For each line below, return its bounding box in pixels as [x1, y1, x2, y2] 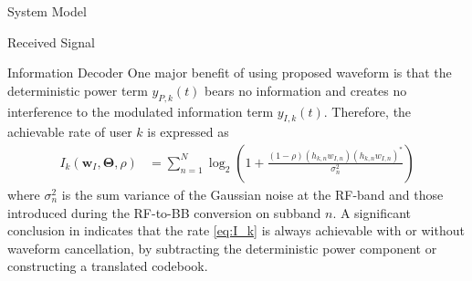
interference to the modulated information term [7, 101, 274, 120]
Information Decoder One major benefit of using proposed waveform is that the [7, 63, 452, 82]
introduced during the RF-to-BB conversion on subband [7, 203, 321, 222]
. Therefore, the [323, 101, 412, 120]
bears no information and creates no [205, 80, 407, 99]
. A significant [332, 203, 412, 222]
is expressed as [147, 122, 229, 141]
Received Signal [7, 32, 95, 51]
